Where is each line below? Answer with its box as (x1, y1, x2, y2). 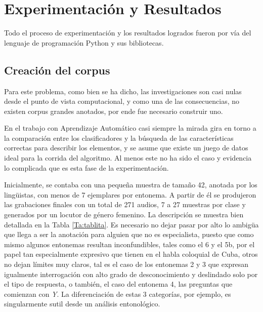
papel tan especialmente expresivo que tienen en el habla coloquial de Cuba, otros (4, 249, 258, 259)
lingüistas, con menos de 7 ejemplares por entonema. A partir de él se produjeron (4, 189, 256, 200)
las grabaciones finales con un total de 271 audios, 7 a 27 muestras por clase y (4, 199, 246, 210)
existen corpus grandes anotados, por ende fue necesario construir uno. (4, 105, 223, 116)
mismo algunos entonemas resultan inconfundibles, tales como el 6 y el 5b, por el (4, 239, 255, 249)
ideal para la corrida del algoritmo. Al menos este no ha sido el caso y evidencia (4, 152, 252, 163)
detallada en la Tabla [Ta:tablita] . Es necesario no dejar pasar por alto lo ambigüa (4, 219, 259, 229)
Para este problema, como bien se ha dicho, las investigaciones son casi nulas (4, 86, 242, 96)
